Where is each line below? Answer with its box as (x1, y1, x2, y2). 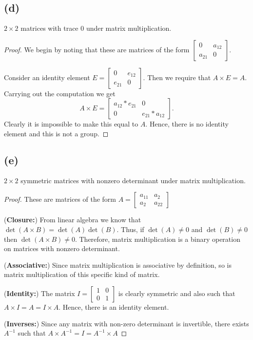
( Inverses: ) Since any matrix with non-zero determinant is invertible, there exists (4, 318, 249, 328)
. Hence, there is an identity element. (58, 301, 169, 312)
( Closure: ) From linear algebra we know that (4, 214, 141, 225)
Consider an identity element (4, 72, 90, 82)
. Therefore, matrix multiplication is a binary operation (75, 234, 240, 244)
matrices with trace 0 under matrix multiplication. (20, 23, 172, 33)
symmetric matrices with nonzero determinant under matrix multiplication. (20, 175, 246, 185)
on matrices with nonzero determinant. (4, 243, 120, 254)
